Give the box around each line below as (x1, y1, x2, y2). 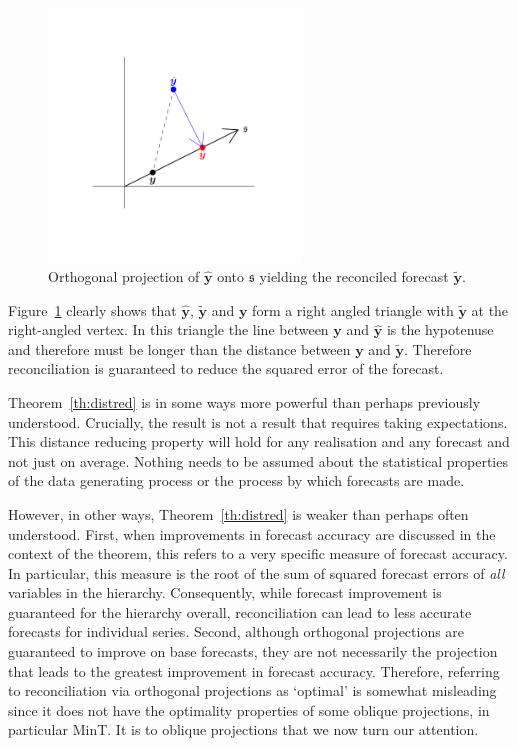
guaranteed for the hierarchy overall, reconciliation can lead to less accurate (8, 601, 472, 622)
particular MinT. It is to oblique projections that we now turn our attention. (8, 719, 479, 740)
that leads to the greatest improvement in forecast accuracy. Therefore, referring (8, 660, 500, 681)
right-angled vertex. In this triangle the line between (8, 319, 329, 340)
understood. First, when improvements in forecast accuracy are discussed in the (8, 523, 496, 544)
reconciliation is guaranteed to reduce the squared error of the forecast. (8, 358, 444, 379)
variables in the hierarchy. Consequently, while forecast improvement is (8, 582, 442, 603)
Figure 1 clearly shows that (8, 299, 177, 320)
